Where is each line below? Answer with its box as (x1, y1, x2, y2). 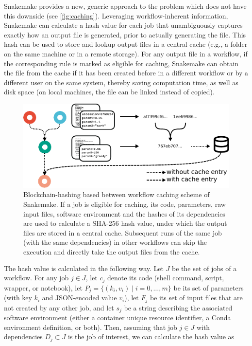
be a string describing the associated (124, 302, 233, 312)
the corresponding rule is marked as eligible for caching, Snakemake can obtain (4, 58, 239, 68)
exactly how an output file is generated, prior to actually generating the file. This (4, 29, 246, 39)
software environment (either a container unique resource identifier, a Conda (4, 312, 231, 323)
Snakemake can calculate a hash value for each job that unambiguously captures (4, 20, 243, 30)
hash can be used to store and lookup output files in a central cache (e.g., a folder (4, 39, 248, 49)
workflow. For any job (4, 273, 69, 283)
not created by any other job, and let (4, 302, 114, 312)
